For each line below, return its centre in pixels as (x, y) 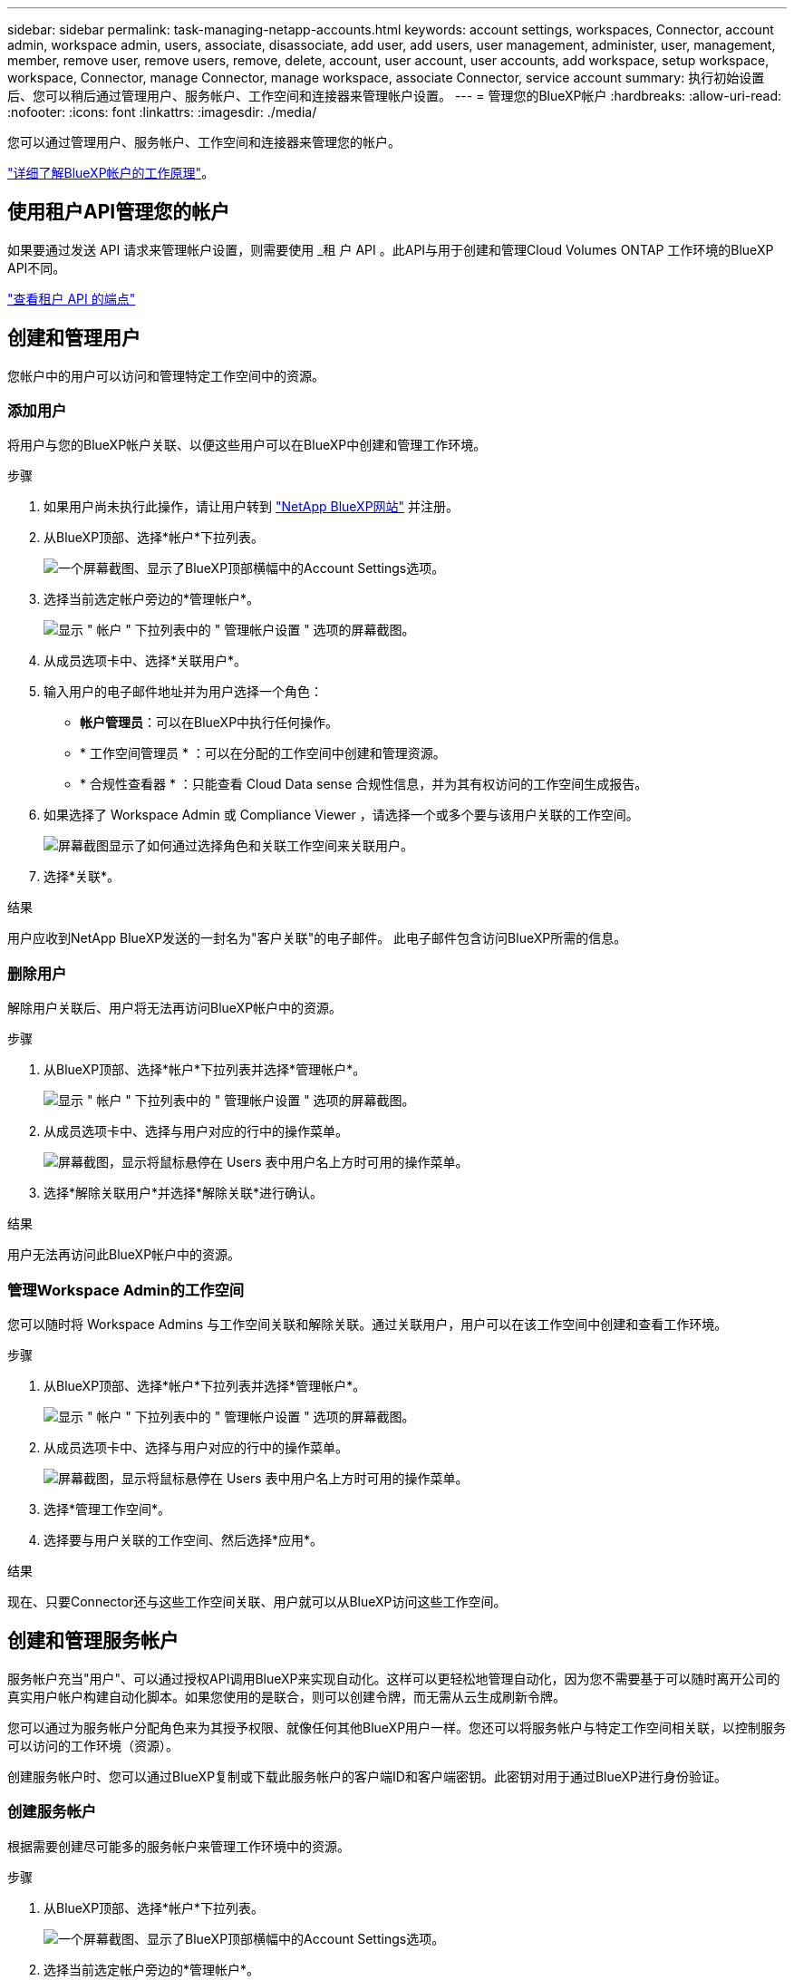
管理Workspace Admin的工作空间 (126, 1290)
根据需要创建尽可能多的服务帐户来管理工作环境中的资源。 (179, 1846)
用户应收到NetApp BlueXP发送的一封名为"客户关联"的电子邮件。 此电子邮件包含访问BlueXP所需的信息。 (317, 938)
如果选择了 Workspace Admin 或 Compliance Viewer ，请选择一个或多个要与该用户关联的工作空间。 (341, 815)
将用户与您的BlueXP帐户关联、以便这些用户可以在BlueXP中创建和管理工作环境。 (247, 445)
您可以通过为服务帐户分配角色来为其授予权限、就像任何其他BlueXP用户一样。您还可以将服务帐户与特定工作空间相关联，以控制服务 (397, 1727)
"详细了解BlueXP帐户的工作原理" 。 (111, 173)
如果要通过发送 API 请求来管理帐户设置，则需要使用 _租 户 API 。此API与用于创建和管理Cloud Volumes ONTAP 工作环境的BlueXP (391, 249)
